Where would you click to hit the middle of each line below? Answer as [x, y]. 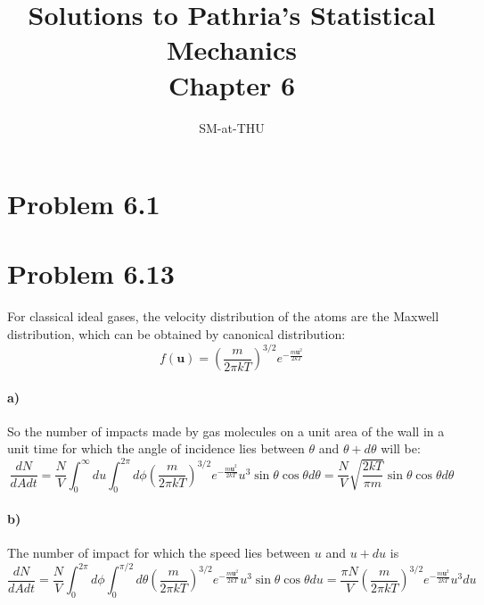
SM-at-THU [232, 127]
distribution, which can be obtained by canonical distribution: [176, 334]
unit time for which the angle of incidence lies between [156, 448]
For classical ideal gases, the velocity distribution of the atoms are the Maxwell [223, 316]
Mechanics [232, 50]
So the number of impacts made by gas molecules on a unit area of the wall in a [226, 431]
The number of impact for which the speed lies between [159, 553]
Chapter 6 [232, 84]
